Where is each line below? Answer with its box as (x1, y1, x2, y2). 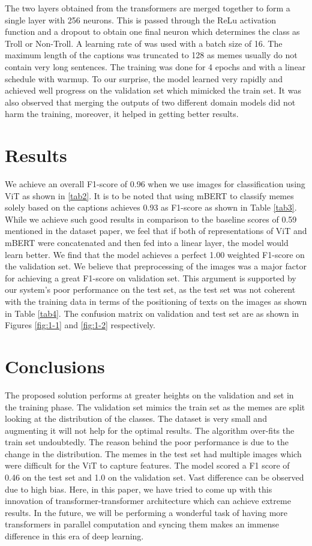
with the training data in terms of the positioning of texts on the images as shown (5, 295, 307, 307)
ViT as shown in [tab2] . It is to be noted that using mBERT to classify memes (5, 189, 294, 202)
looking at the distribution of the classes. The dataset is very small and (5, 412, 267, 425)
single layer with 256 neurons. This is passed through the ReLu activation (5, 13, 277, 26)
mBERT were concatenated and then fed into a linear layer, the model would (5, 236, 289, 249)
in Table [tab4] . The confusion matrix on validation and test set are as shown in (5, 307, 299, 319)
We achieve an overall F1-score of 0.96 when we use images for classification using (5, 178, 305, 190)
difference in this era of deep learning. (5, 530, 144, 542)
